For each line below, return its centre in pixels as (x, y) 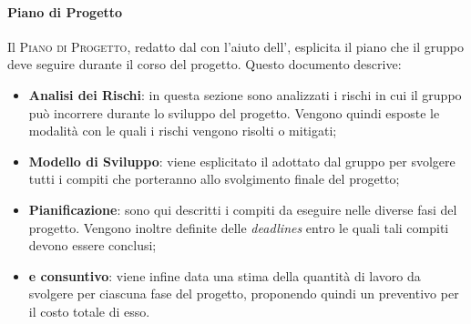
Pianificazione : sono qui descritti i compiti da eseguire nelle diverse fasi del (243, 209)
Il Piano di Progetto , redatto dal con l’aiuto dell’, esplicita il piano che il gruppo (236, 46)
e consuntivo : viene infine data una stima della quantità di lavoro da (225, 275)
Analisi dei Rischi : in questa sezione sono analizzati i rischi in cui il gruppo (245, 94)
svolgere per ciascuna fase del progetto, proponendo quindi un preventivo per (244, 294)
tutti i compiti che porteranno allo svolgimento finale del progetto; (214, 179)
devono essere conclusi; (92, 245)
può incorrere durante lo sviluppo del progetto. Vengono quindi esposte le (234, 112)
